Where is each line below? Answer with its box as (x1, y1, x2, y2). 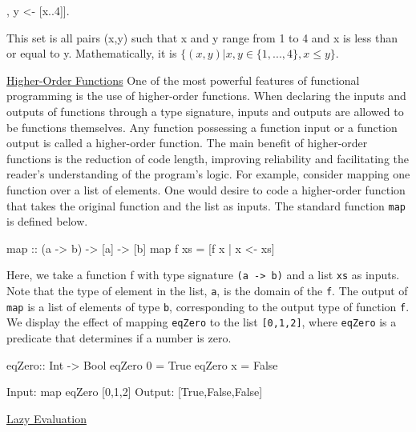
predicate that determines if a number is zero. (6, 330, 232, 346)
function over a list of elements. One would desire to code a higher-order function (6, 181, 406, 198)
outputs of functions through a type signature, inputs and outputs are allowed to (6, 102, 404, 119)
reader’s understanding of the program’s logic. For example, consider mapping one (6, 166, 410, 182)
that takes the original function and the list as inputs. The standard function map (6, 197, 406, 214)
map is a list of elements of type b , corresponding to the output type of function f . (6, 298, 410, 314)
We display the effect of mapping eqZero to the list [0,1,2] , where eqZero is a (6, 314, 397, 330)
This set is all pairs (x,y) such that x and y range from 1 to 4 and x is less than (6, 29, 398, 46)
